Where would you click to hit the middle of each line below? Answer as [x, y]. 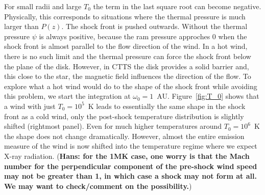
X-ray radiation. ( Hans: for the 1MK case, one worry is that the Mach [127, 156]
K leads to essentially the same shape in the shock [167, 106]
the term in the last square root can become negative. [177, 6]
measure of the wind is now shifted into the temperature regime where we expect [131, 146]
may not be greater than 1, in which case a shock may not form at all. [130, 176]
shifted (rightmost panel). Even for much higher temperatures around [113, 126]
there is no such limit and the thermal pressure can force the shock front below [128, 56]
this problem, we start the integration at [67, 96]
